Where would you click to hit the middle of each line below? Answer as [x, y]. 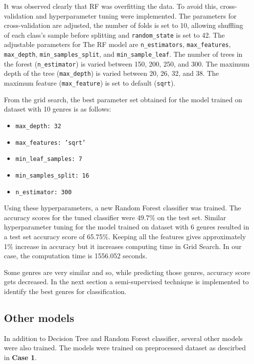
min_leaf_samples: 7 [49, 159]
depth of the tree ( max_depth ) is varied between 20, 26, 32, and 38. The [112, 73]
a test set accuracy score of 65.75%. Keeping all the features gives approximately [125, 236]
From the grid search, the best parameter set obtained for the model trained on [123, 99]
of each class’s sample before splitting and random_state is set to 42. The [115, 34]
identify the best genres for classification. [65, 291]
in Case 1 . [20, 357]
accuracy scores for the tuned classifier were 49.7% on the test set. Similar [115, 217]
